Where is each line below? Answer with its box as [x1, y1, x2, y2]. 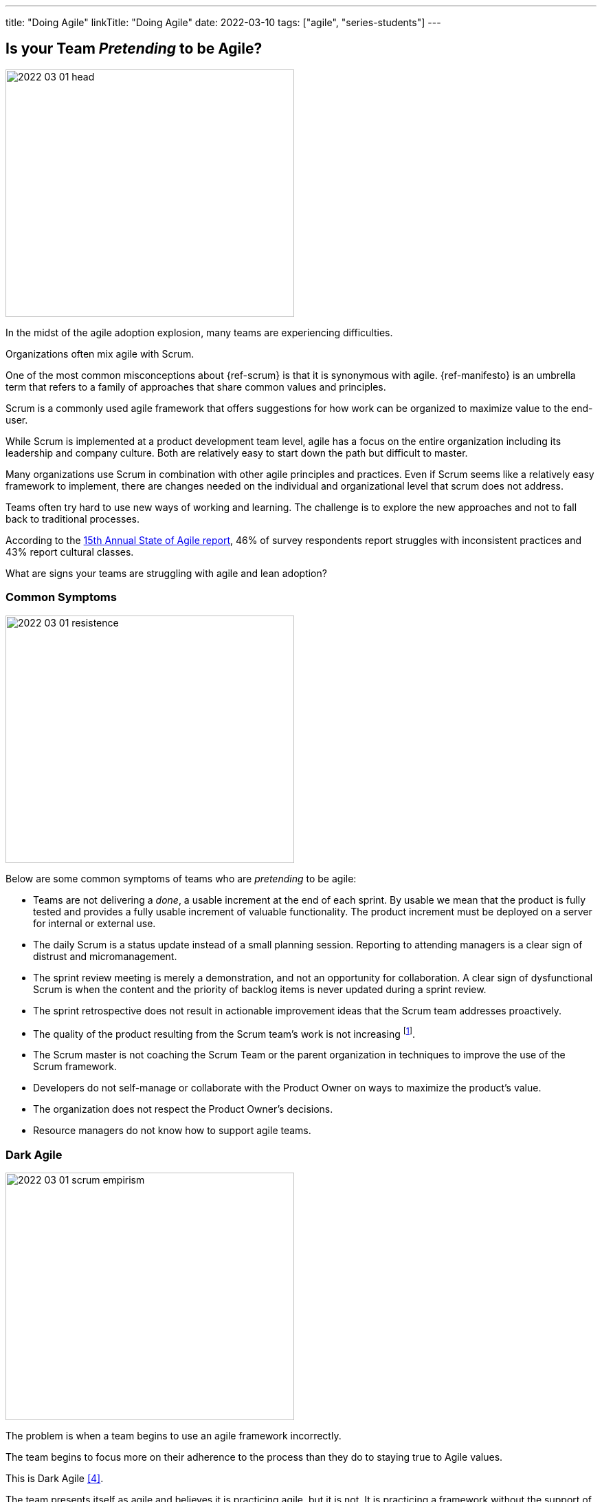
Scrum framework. [33, 1060, 118, 1073]
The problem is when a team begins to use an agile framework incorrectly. [5, 1430, 342, 1441]
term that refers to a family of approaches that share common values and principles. [5, 380, 386, 393]
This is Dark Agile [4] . [5, 1472, 104, 1484]
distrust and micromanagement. [33, 950, 177, 962]
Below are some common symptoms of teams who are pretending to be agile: [5, 872, 357, 884]
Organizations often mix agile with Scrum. [5, 347, 194, 360]
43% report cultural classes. [5, 545, 134, 558]
